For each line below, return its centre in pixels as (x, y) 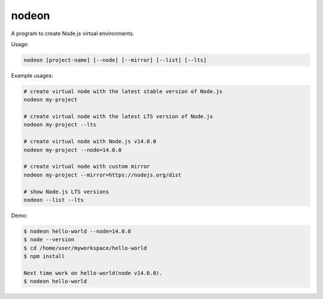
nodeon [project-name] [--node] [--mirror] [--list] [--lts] (115, 60)
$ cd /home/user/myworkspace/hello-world (85, 248)
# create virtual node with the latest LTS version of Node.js (118, 117)
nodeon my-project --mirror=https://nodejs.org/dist (103, 175)
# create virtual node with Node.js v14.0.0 (90, 141)
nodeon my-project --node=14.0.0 (73, 150)
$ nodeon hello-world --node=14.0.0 (77, 231)
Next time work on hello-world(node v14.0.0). (93, 273)
